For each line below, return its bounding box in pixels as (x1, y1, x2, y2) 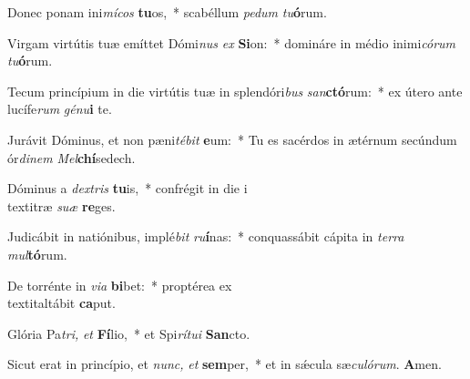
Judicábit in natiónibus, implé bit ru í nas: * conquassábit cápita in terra (7, 227, 404, 246)
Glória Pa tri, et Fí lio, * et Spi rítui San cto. (7, 323, 250, 343)
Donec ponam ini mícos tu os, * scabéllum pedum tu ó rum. (7, 3, 327, 21)
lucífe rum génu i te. (7, 99, 112, 118)
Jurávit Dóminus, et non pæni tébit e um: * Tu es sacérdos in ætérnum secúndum (7, 129, 457, 149)
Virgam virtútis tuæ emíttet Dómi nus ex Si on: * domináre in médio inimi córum (7, 33, 456, 52)
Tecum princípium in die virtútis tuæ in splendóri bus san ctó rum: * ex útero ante (7, 81, 463, 100)
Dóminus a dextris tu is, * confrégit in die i (7, 179, 248, 198)
